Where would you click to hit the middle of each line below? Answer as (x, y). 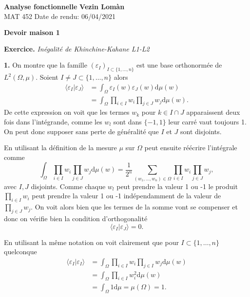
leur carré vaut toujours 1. (207, 122)
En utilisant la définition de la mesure (60, 148)
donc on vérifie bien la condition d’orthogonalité (76, 218)
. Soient (47, 77)
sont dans (127, 122)
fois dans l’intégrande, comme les (53, 122)
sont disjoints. (201, 131)
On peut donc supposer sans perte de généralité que (81, 131)
